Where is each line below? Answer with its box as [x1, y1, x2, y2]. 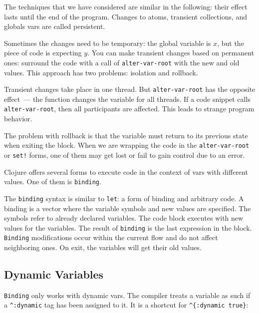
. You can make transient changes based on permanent [87, 47, 255, 58]
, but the [217, 37, 244, 48]
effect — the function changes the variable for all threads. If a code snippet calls [4, 93, 251, 104]
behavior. [4, 113, 32, 124]
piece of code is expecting [4, 47, 82, 58]
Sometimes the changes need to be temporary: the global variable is [4, 37, 211, 48]
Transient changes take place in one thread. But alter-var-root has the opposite [4, 84, 256, 94]
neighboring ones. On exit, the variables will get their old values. [4, 242, 202, 253]
